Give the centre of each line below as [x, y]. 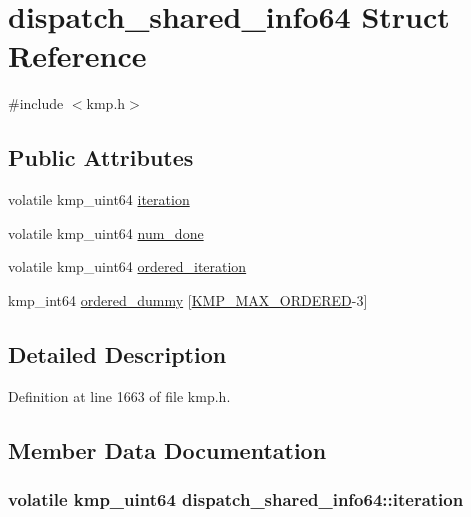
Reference [77, 55]
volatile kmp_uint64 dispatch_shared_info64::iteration [236, 498]
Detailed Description [117, 353]
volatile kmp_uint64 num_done [106, 232]
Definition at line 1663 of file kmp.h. [119, 395]
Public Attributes [101, 157]
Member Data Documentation [167, 449]
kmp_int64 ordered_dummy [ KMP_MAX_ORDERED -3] [188, 299]
